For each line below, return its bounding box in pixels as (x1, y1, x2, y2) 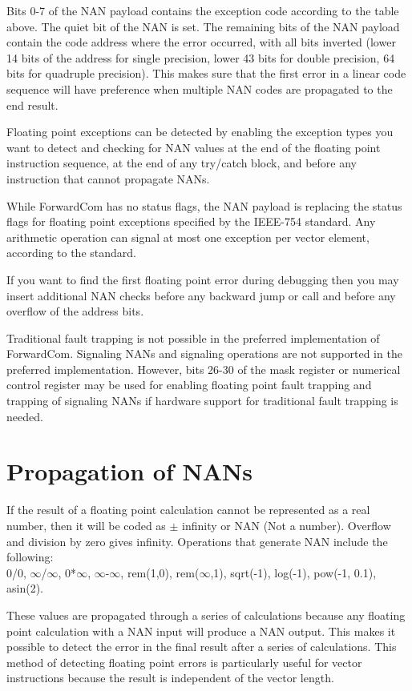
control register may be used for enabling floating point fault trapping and (6, 376, 372, 393)
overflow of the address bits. (6, 303, 144, 319)
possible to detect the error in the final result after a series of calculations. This (6, 638, 397, 655)
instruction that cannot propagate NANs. (6, 170, 210, 187)
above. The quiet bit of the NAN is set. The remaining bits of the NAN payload (6, 18, 400, 34)
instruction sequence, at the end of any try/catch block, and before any (6, 155, 357, 171)
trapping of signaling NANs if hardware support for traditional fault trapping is (6, 392, 398, 409)
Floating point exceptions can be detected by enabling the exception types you (6, 123, 394, 140)
